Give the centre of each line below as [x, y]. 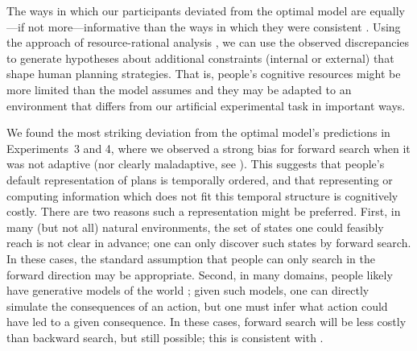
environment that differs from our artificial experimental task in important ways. [206, 105]
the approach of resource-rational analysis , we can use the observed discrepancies [208, 42]
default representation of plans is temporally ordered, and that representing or [200, 179]
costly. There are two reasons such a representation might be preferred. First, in [204, 211]
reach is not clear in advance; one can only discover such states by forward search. [209, 243]
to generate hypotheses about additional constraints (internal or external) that [200, 58]
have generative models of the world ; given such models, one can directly [188, 290]
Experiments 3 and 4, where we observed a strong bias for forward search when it [208, 148]
